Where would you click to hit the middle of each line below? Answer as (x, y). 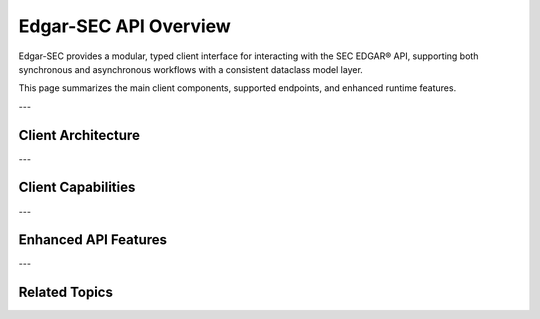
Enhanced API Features (93, 240)
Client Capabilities (77, 187)
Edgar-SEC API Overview (125, 26)
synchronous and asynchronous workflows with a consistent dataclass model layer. (191, 69)
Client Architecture (79, 135)
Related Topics (66, 292)
